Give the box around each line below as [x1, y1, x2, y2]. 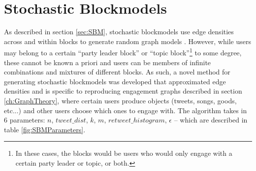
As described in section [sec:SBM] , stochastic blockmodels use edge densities [4, 26, 234, 37]
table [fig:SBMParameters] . [4, 124, 86, 134]
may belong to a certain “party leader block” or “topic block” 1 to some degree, [4, 46, 242, 57]
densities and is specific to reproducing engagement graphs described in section [4, 86, 242, 96]
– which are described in [174, 115, 248, 125]
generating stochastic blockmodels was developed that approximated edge [4, 76, 226, 86]
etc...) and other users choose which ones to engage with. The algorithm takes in [4, 105, 247, 115]
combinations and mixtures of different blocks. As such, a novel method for [4, 67, 230, 77]
